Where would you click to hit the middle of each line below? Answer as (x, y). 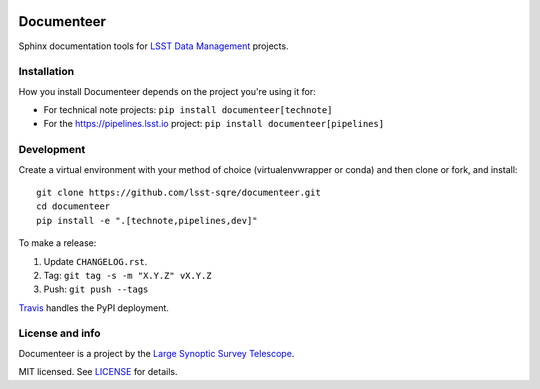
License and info (59, 333)
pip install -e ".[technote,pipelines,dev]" (147, 220)
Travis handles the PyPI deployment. (94, 307)
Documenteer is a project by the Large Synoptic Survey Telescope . (156, 353)
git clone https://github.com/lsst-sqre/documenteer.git (179, 192)
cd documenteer (73, 206)
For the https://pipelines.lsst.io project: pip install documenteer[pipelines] (214, 124)
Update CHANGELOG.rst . (95, 261)
